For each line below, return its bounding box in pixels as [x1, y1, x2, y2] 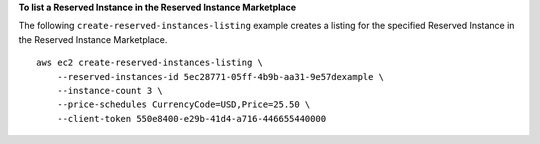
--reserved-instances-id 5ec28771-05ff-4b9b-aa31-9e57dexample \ [56, 71, 385, 82]
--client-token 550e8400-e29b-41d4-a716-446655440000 [56, 113, 327, 124]
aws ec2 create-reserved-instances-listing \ [36, 57, 264, 69]
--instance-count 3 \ [56, 85, 164, 96]
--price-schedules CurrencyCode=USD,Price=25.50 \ [56, 99, 311, 110]
